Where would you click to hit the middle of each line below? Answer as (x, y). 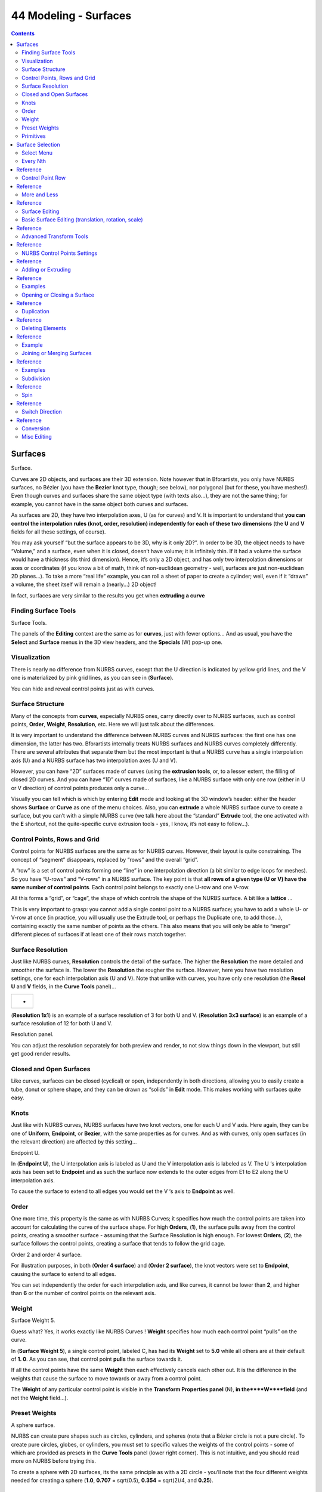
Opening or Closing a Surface (58, 295)
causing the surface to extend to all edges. (64, 1274)
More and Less (40, 195)
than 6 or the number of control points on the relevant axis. (83, 1293)
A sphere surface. (33, 1425)
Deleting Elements (44, 328)
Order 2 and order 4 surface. (47, 1254)
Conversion (36, 428)
